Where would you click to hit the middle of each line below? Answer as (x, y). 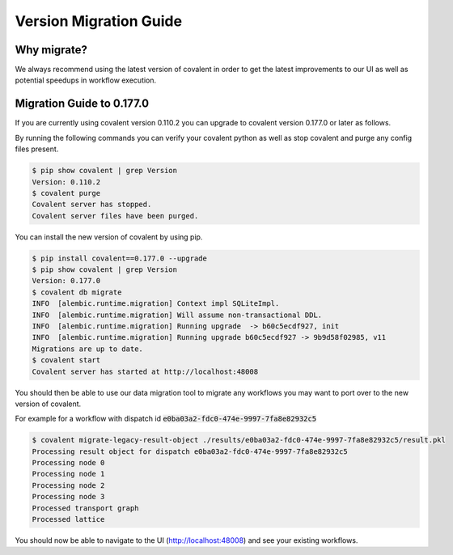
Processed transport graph (85, 508)
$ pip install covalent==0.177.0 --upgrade (120, 258)
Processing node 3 (68, 497)
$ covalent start (66, 360)
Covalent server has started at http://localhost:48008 (145, 371)
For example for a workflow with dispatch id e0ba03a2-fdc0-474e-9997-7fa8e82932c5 (166, 419)
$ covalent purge (66, 193)
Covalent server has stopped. (92, 205)
